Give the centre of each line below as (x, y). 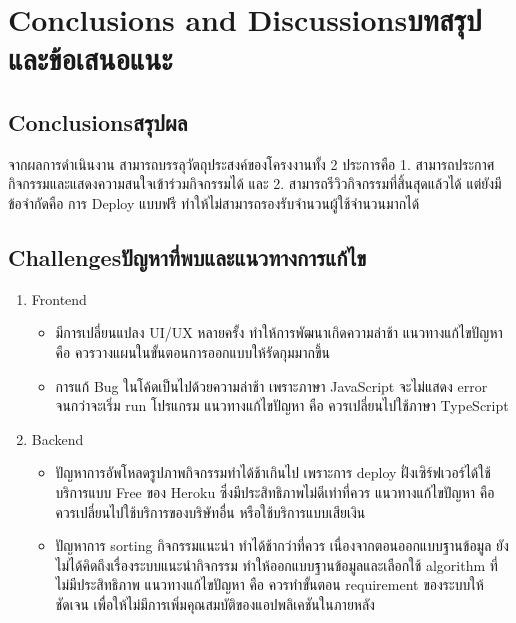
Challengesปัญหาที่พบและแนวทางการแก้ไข (187, 256)
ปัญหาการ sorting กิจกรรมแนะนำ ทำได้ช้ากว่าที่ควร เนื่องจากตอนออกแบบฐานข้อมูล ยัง (282, 545)
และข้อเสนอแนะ (90, 58)
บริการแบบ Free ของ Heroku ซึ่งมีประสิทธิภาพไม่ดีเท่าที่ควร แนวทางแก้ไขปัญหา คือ (275, 491)
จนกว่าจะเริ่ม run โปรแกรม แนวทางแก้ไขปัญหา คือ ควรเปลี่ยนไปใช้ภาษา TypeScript (282, 405)
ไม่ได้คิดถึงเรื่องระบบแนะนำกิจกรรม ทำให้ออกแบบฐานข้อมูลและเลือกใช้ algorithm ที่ (276, 564)
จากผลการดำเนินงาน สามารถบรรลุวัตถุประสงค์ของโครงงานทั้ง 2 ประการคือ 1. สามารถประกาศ (251, 163)
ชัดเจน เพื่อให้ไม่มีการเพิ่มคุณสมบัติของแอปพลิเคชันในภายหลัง (215, 603)
